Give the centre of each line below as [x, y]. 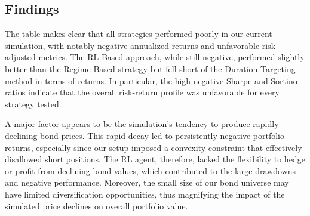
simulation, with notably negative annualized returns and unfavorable [132, 45]
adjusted [20, 57]
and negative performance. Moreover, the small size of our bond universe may [147, 182]
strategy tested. [33, 104]
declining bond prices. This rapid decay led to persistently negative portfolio [145, 135]
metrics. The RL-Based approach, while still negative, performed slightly [171, 57]
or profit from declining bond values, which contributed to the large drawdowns [150, 170]
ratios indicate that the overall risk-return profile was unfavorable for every [142, 92]
